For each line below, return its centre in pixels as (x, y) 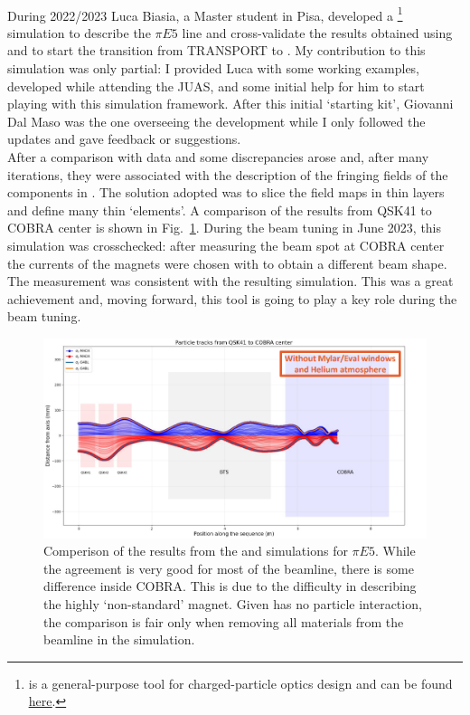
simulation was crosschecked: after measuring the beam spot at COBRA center (226, 245)
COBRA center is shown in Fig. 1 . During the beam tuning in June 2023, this (225, 228)
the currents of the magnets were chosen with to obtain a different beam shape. (227, 263)
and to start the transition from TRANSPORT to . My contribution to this (216, 50)
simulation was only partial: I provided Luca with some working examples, (214, 68)
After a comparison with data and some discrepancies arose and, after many (218, 157)
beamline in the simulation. (119, 639)
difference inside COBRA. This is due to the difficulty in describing (230, 586)
